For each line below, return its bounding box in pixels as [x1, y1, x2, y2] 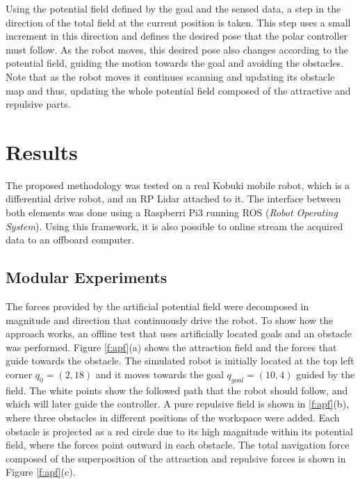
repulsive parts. [6, 97, 71, 111]
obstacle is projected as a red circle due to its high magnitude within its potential [6, 423, 353, 438]
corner [6, 367, 33, 382]
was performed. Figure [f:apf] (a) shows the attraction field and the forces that [6, 339, 337, 354]
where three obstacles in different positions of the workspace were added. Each [6, 410, 340, 424]
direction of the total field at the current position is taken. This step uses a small [6, 15, 351, 29]
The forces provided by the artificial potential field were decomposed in [6, 299, 309, 314]
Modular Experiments [6, 266, 167, 288]
